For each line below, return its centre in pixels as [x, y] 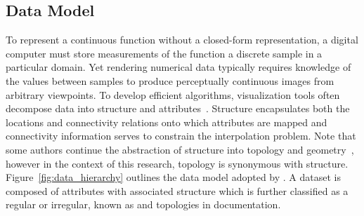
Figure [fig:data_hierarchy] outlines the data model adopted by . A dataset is [173, 177]
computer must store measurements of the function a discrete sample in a [164, 53]
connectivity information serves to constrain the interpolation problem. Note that [181, 136]
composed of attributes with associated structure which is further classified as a [177, 190]
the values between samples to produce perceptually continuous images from [170, 80]
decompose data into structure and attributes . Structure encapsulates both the [178, 108]
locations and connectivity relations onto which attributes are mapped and [167, 122]
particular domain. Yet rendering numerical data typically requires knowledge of [178, 67]
